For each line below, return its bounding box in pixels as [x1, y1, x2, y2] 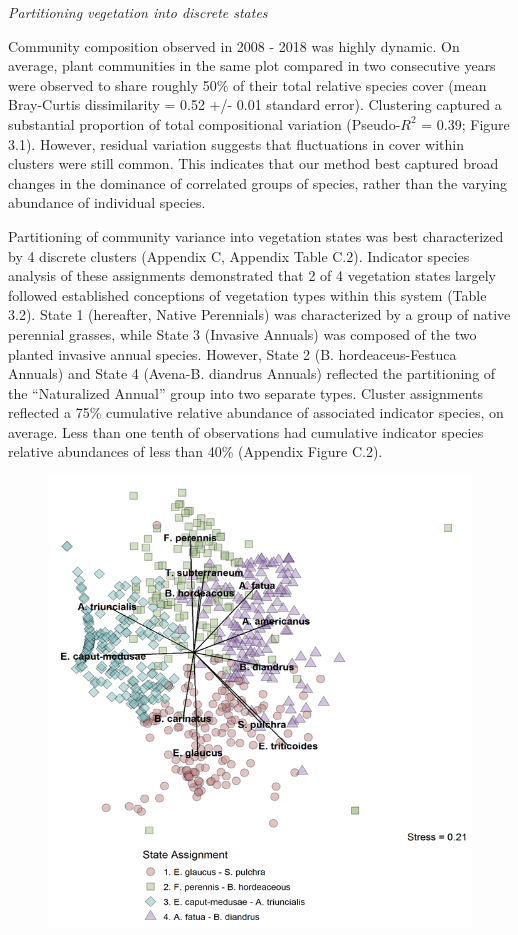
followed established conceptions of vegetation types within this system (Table [8, 284, 487, 305]
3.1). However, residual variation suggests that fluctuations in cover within [8, 133, 464, 154]
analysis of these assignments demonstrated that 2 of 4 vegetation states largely [8, 265, 496, 286]
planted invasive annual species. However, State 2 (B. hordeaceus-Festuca [8, 343, 457, 364]
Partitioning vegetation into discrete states [8, 2, 268, 22]
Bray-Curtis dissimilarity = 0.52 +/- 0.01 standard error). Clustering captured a [8, 94, 502, 115]
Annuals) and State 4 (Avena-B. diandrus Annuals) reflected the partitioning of [8, 363, 496, 384]
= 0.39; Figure [421, 113, 510, 134]
